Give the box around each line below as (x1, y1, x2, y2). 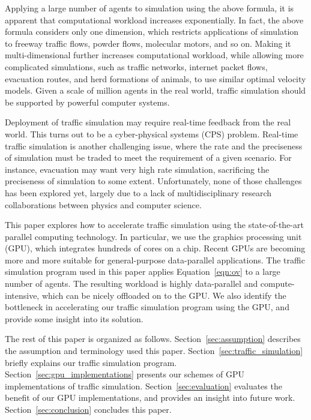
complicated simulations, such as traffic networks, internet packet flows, (5, 60, 268, 73)
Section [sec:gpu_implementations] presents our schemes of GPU (5, 368, 245, 380)
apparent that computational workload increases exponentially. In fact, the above (5, 13, 304, 26)
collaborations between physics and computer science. (5, 198, 202, 211)
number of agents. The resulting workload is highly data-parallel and (5, 277, 258, 290)
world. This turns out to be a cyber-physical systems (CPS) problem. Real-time (5, 127, 298, 140)
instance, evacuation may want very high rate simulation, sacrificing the (5, 163, 270, 175)
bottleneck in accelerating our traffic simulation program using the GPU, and (5, 301, 289, 313)
